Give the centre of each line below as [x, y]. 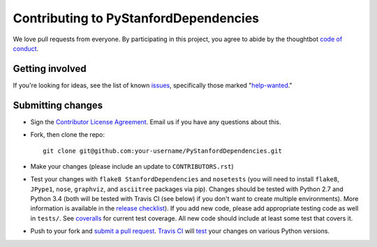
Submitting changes [58, 105]
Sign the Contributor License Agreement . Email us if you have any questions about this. [156, 121]
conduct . [26, 48]
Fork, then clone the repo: [67, 135]
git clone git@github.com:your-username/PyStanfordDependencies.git [162, 151]
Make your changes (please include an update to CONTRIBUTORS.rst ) [132, 166]
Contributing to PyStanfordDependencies [136, 18]
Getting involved [50, 69]
